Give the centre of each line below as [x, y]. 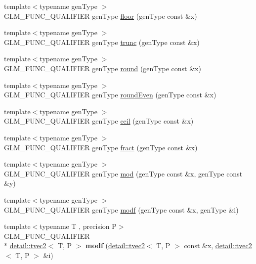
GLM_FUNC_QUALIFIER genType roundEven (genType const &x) [110, 95]
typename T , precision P [78, 226]
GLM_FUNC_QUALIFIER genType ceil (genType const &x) [99, 121]
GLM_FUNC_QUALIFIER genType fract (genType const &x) [101, 147]
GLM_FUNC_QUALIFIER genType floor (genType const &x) [101, 16]
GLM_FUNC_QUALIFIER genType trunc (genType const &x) [102, 42]
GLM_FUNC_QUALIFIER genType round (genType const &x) [103, 68]
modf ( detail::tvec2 [115, 245]
